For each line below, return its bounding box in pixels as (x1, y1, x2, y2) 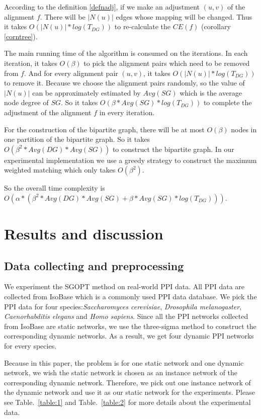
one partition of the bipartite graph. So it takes (4, 134, 150, 144)
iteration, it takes (4, 57, 57, 68)
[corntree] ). (4, 31, 38, 41)
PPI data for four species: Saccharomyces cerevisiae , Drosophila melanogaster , (4, 301, 242, 311)
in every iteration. (99, 107, 155, 117)
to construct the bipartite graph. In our (112, 143, 234, 154)
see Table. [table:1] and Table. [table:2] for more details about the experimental (4, 397, 251, 407)
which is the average (180, 87, 242, 98)
